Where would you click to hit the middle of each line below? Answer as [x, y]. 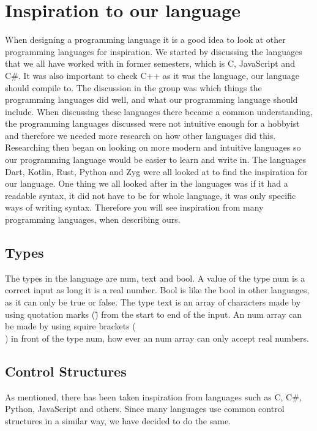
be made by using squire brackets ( [70, 326]
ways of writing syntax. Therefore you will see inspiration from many [134, 207]
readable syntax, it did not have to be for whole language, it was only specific [151, 195]
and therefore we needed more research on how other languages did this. [140, 135]
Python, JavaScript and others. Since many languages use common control [145, 409]
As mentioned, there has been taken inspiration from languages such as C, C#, [153, 396]
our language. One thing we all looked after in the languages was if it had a [147, 183]
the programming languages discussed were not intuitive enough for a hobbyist [152, 123]
